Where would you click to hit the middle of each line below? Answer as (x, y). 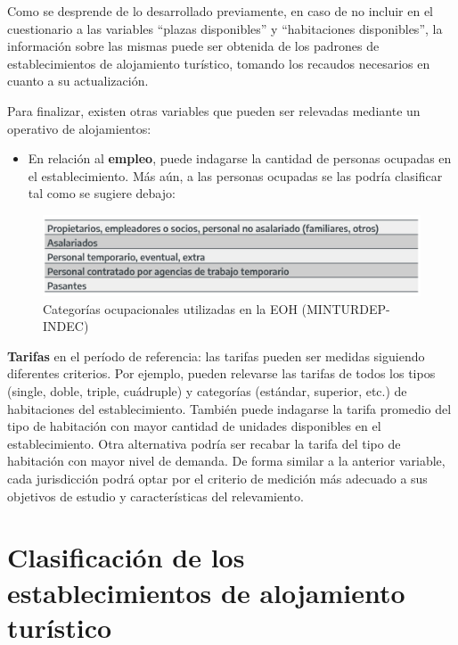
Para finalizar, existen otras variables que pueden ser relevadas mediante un (214, 110)
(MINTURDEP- (346, 308)
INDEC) (66, 326)
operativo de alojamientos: (79, 128)
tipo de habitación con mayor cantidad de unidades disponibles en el (194, 426)
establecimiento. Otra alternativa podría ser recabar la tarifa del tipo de (204, 443)
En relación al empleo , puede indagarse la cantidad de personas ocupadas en (240, 158)
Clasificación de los (126, 557)
